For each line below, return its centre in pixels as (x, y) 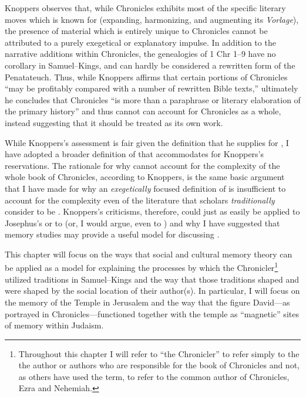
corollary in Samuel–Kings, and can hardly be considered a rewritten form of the (150, 65)
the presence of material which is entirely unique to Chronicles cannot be (136, 31)
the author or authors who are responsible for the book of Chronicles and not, (159, 365)
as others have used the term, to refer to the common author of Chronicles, (154, 376)
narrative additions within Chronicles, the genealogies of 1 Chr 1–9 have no (140, 54)
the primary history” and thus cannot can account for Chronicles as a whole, (143, 111)
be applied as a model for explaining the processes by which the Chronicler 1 (142, 267)
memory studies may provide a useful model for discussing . (112, 234)
